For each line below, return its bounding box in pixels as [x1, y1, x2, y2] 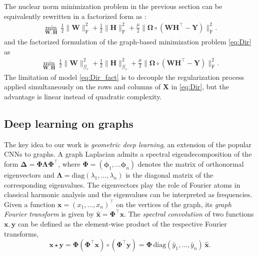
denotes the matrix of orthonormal [137, 159, 244, 169]
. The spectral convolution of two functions [124, 209, 254, 219]
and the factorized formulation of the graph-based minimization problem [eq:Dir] [4, 36, 251, 46]
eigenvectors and [4, 170, 54, 180]
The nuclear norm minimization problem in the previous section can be [4, 1, 222, 11]
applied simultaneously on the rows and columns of [4, 81, 161, 92]
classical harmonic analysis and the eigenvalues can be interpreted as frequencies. [4, 189, 252, 200]
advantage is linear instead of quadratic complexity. [4, 91, 162, 102]
